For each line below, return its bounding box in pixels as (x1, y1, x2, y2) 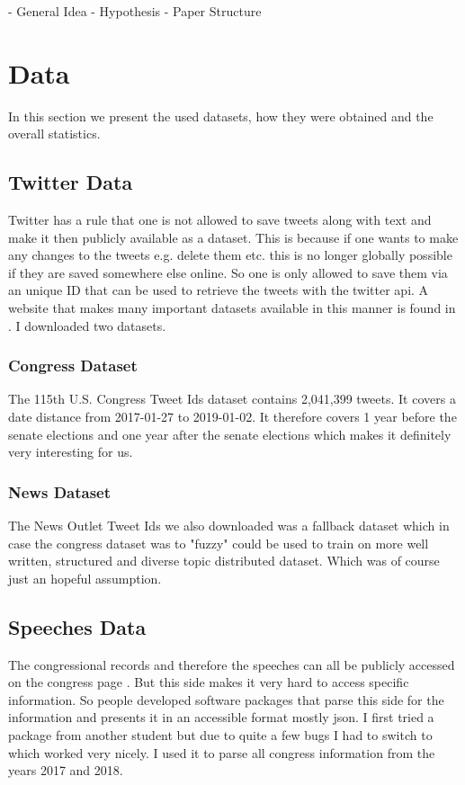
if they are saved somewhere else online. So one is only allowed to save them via (8, 263, 448, 281)
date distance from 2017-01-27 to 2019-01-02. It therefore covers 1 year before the (8, 407, 457, 426)
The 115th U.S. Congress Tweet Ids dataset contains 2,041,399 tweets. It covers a (8, 389, 456, 408)
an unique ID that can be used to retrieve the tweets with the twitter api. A (8, 281, 429, 299)
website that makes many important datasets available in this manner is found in (8, 299, 456, 317)
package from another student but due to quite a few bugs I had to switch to (8, 726, 433, 745)
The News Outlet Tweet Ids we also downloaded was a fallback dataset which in (8, 516, 450, 535)
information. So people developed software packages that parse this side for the (8, 690, 444, 709)
